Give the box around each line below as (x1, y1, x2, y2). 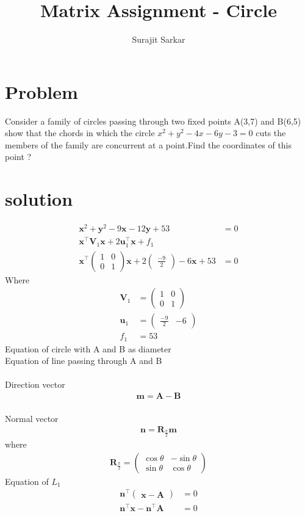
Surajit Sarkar (132, 33, 185, 46)
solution (5, 186, 73, 211)
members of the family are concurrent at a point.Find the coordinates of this (5, 138, 292, 151)
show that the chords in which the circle (5, 126, 155, 139)
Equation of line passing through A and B (5, 354, 162, 367)
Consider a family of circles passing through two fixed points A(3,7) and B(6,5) (5, 114, 301, 127)
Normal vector (5, 412, 59, 424)
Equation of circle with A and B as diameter (5, 342, 171, 355)
